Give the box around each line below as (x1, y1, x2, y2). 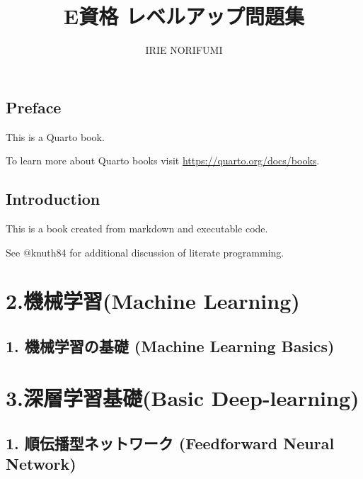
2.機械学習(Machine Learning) (6, 286, 300, 315)
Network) (6, 453, 76, 475)
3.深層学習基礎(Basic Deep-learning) (6, 383, 359, 412)
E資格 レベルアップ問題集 (64, 1, 304, 30)
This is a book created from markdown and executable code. (6, 220, 268, 235)
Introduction (6, 188, 100, 210)
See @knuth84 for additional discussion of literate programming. (6, 244, 284, 259)
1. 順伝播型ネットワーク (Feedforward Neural (6, 432, 335, 454)
